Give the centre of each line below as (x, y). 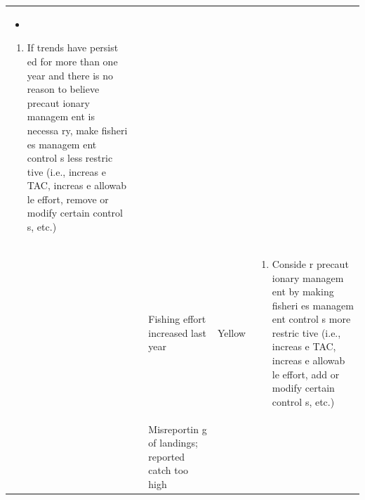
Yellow (231, 332)
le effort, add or (306, 374)
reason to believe (63, 89)
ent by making (303, 291)
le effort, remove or (68, 199)
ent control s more (311, 319)
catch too (168, 470)
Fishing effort (177, 319)
